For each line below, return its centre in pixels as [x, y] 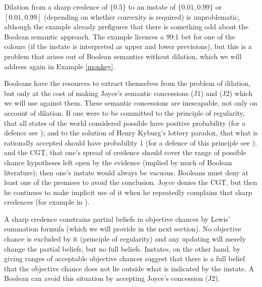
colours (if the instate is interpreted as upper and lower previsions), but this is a [128, 46]
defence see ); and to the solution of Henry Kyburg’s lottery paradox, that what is [131, 133]
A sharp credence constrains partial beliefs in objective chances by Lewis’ [117, 219]
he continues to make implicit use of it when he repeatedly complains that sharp [128, 192]
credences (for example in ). [47, 202]
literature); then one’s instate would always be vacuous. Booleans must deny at [126, 172]
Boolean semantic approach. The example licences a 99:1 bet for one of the [120, 36]
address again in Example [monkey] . [60, 66]
